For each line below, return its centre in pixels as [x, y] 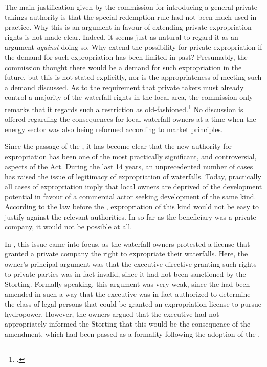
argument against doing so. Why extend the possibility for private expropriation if [133, 47]
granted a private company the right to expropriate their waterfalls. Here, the [126, 254]
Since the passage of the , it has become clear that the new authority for [118, 146]
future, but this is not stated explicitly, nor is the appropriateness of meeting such [133, 77]
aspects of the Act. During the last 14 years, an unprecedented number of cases [129, 166]
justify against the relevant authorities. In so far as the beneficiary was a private [130, 216]
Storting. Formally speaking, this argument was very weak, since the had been [127, 284]
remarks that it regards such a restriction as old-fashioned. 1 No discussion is [124, 108]
